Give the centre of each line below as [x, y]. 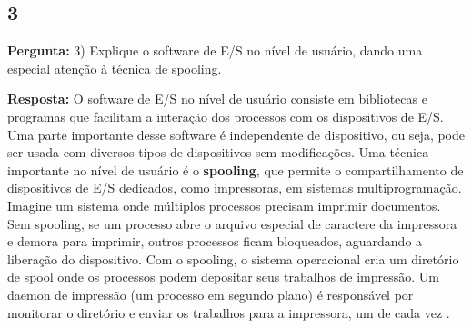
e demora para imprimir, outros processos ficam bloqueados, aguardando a [215, 241]
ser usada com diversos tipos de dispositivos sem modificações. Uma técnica [218, 152]
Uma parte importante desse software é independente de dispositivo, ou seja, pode [236, 134]
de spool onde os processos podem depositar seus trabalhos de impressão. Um [224, 277]
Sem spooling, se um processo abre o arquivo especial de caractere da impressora [232, 223]
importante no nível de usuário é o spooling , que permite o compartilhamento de [236, 169]
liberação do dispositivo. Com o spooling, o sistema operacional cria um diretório [233, 258]
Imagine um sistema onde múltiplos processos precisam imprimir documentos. [224, 205]
